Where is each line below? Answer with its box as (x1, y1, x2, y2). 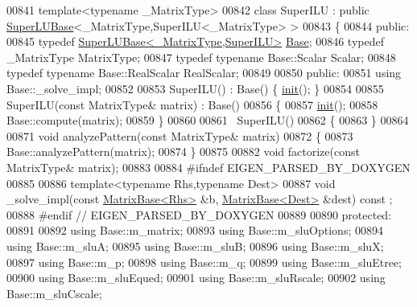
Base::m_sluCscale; (6, 284, 102, 301)
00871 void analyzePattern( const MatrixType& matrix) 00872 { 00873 (6, 127, 353, 144)
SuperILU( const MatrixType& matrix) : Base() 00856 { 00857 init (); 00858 (6, 96, 378, 113)
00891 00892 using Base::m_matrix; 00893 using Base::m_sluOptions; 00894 (6, 222, 383, 239)
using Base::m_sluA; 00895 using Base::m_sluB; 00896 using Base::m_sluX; (6, 237, 384, 254)
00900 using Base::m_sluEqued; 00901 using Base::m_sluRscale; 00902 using (6, 269, 386, 286)
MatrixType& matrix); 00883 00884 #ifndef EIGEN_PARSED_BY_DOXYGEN (6, 158, 411, 175)
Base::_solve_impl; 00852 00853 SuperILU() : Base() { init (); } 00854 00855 (6, 80, 384, 96)
